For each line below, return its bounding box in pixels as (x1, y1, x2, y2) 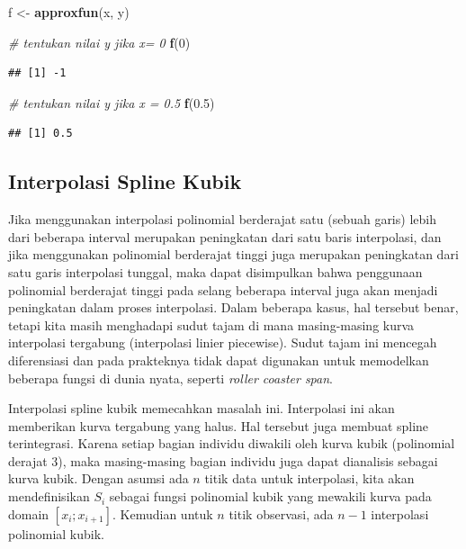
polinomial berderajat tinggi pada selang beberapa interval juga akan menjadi (8, 280, 438, 299)
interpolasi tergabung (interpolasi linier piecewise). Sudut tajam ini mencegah (8, 333, 437, 352)
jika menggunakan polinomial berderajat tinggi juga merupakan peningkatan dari (8, 245, 459, 264)
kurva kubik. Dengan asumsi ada (8, 469, 189, 488)
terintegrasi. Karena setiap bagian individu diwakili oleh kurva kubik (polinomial (8, 434, 455, 453)
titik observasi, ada (229, 504, 334, 523)
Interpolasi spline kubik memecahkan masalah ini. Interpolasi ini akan (8, 399, 395, 418)
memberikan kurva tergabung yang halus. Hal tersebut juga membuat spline (8, 416, 429, 435)
